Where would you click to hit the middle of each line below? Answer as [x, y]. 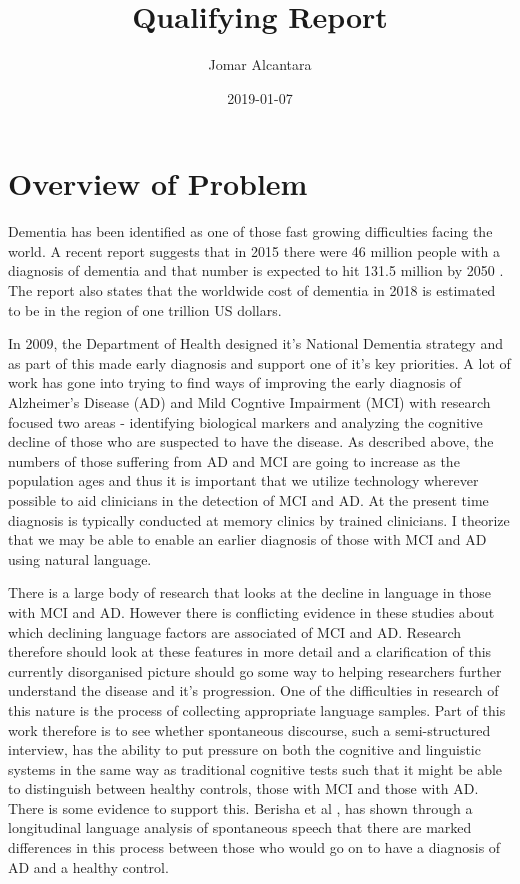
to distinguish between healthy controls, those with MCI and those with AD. [243, 788]
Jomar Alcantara [260, 64]
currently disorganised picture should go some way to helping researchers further [255, 670]
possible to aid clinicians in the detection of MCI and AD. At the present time [248, 499]
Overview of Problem [158, 183]
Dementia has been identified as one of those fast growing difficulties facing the [250, 231]
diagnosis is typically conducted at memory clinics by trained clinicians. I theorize [259, 519]
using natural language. [80, 558]
